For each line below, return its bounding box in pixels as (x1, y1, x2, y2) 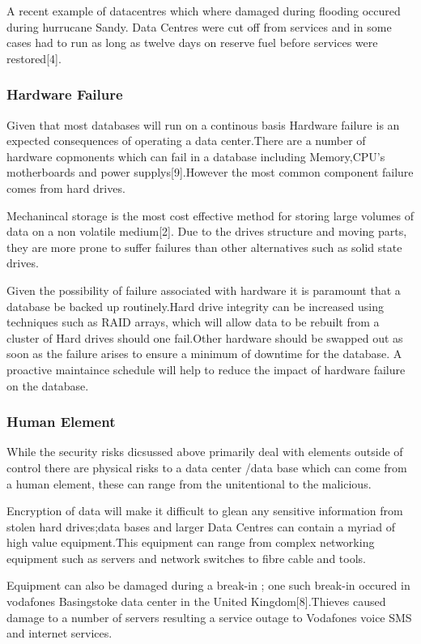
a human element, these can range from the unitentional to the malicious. (6, 475, 372, 492)
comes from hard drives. (6, 179, 125, 196)
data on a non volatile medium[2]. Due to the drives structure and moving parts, (6, 223, 407, 240)
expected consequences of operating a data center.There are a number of (6, 132, 366, 149)
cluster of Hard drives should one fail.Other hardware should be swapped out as (6, 329, 403, 346)
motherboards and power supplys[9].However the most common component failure (6, 164, 414, 181)
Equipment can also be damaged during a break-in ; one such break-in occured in (6, 577, 410, 594)
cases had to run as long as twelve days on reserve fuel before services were (6, 34, 378, 51)
